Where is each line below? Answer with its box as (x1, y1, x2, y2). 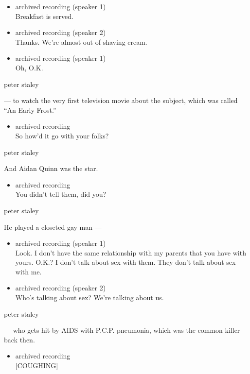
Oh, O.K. (15, 62, 43, 72)
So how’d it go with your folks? (15, 130, 109, 140)
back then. (4, 334, 35, 344)
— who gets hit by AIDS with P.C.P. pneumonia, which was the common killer (4, 325, 240, 335)
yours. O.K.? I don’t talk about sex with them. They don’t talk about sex (15, 257, 236, 267)
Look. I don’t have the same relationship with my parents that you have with (15, 247, 246, 257)
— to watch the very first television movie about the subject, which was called (4, 95, 238, 105)
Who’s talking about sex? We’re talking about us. (15, 292, 164, 303)
